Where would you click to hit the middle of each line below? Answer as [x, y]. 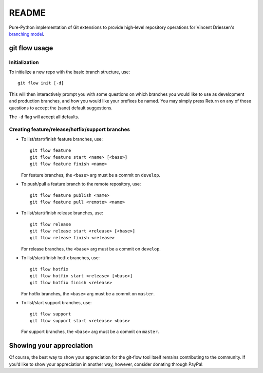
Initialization [24, 62]
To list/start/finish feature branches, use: [62, 139]
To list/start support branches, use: [56, 303]
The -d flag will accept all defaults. [44, 117]
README [27, 13]
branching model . [27, 34]
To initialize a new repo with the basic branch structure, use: [69, 72]
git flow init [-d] [41, 83]
